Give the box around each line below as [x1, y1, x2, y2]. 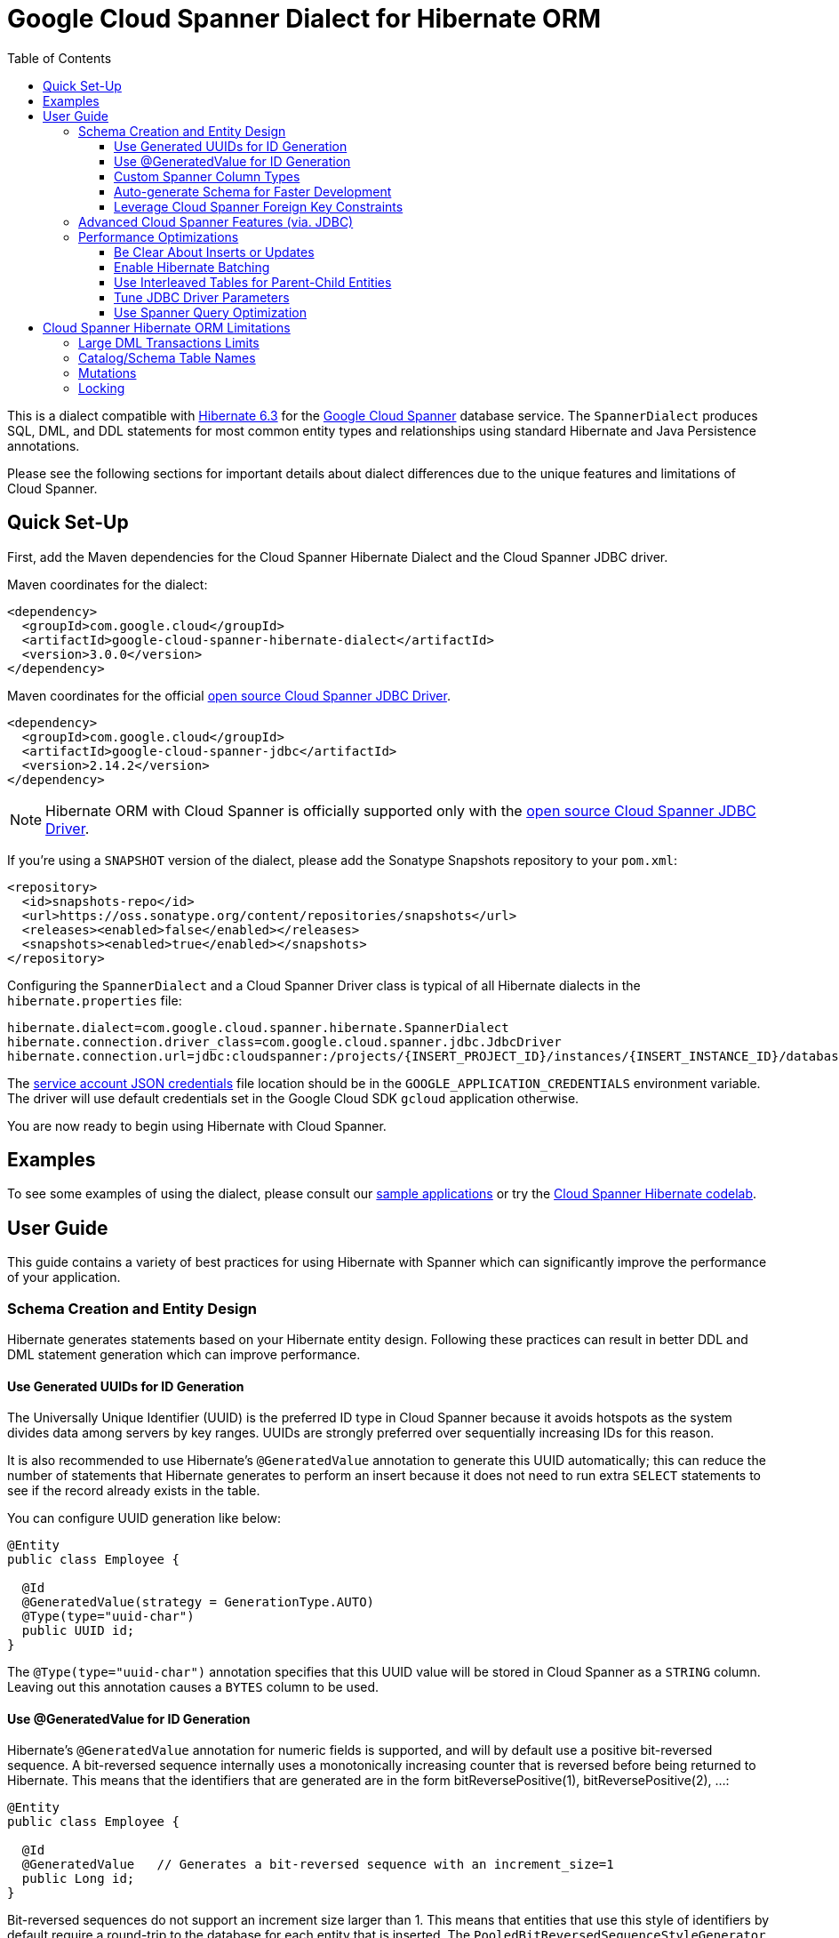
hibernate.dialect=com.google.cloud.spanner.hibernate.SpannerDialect [7, 1020, 509, 1035]
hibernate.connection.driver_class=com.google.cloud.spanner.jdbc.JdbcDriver [7, 1034, 562, 1049]
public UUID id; [21, 1623, 135, 1638]
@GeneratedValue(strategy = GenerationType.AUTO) [21, 1595, 375, 1610]
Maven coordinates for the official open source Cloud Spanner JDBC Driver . [7, 687, 451, 703]
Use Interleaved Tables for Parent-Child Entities [114, 274, 392, 290]
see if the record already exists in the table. [7, 1483, 260, 1499]
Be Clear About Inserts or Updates [114, 244, 315, 260]
